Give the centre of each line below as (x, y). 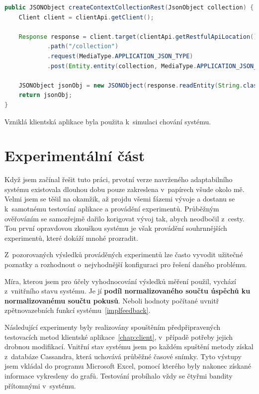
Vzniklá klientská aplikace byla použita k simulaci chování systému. (108, 121)
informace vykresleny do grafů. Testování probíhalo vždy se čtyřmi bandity (119, 375)
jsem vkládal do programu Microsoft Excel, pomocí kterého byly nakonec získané (128, 366)
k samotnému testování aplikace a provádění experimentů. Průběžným (112, 209)
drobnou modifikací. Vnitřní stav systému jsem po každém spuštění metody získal (129, 346)
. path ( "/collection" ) (83, 47)
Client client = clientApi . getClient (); (86, 17)
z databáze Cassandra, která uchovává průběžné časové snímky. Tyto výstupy (123, 356)
